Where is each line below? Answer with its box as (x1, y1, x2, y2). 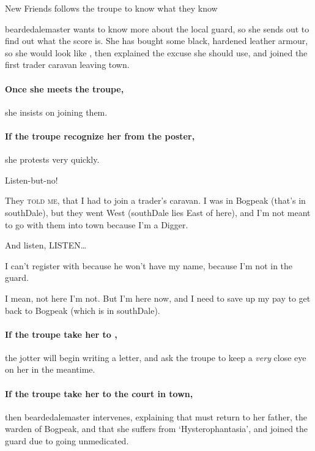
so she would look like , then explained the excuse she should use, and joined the (5, 46, 308, 59)
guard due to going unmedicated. (5, 434, 129, 447)
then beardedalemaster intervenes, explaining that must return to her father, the (5, 410, 308, 423)
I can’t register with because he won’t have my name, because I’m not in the (5, 259, 293, 272)
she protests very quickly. (5, 153, 100, 166)
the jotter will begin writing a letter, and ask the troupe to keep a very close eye (5, 351, 306, 363)
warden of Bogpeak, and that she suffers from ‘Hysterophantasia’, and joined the (5, 422, 308, 435)
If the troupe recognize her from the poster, (5, 129, 195, 142)
